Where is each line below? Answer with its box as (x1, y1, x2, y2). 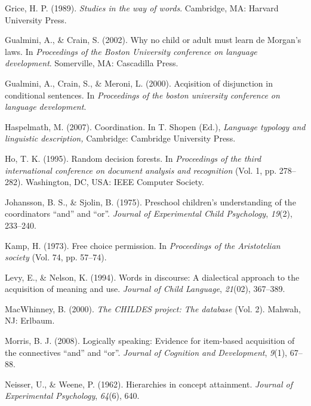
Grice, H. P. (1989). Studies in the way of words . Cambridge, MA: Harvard (5, 2, 279, 14)
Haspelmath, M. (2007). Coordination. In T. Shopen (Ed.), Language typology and (5, 120, 306, 133)
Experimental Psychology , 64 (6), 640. (5, 389, 140, 402)
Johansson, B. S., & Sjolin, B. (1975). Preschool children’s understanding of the (5, 195, 296, 208)
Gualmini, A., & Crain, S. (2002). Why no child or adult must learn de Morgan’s (5, 33, 301, 46)
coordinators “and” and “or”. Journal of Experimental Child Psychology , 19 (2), (5, 207, 292, 220)
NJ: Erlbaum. (5, 314, 55, 327)
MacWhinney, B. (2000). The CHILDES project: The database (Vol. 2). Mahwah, (5, 302, 301, 315)
